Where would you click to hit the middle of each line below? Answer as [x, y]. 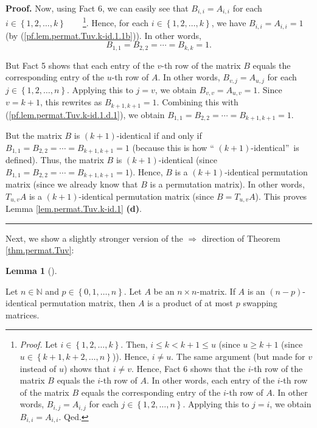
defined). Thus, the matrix [55, 160]
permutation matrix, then [88, 303]
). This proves [281, 196]
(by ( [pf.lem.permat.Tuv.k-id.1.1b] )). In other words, [103, 35]
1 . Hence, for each [116, 22]
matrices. [23, 314]
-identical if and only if [159, 135]
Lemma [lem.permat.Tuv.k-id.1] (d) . [74, 209]
